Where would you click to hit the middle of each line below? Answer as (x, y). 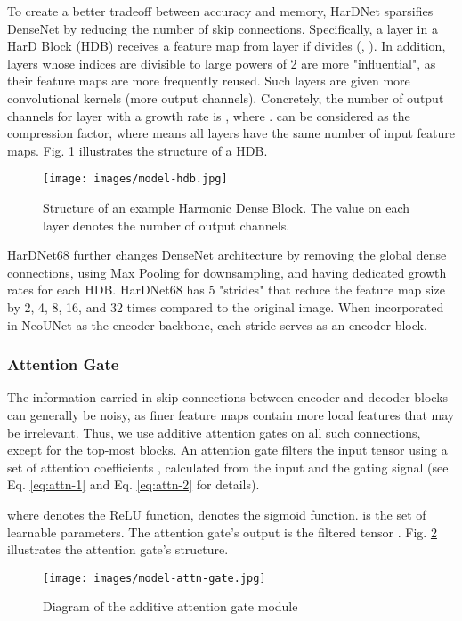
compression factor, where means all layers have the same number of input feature (231, 133)
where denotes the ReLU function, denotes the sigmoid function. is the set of (217, 514)
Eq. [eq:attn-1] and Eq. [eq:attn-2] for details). (134, 484)
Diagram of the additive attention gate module (170, 606)
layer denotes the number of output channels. (166, 225)
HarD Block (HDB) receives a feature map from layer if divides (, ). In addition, (227, 46)
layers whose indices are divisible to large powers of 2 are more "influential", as (222, 63)
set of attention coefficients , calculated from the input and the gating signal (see (228, 467)
